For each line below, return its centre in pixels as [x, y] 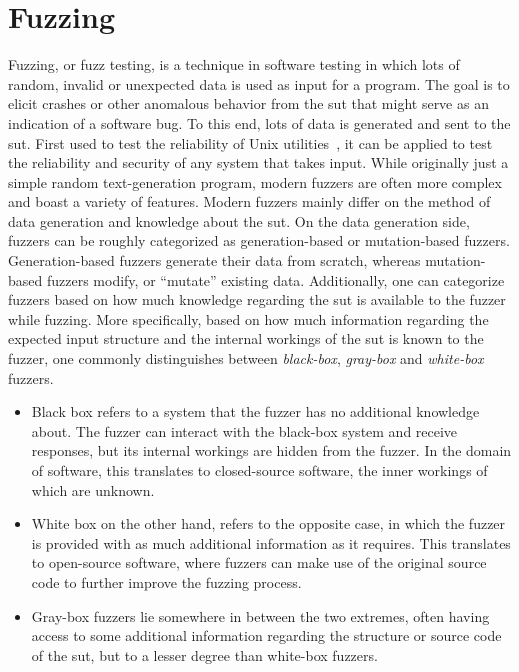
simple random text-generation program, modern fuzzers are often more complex [255, 181]
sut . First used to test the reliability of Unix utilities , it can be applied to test [250, 142]
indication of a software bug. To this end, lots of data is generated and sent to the [259, 122]
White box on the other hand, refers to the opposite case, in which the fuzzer [268, 523]
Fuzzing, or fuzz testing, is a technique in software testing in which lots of [234, 64]
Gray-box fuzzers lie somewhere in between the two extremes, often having [260, 615]
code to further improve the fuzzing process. [166, 581]
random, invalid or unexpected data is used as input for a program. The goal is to [259, 83]
